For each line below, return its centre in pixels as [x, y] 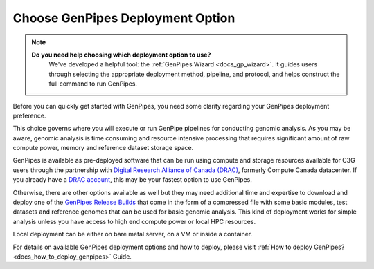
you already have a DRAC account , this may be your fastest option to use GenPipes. [132, 180]
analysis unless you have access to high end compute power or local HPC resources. [134, 221]
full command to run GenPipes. [93, 84]
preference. [29, 115]
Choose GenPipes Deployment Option [124, 18]
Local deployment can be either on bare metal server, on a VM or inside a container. [133, 234]
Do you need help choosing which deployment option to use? [121, 55]
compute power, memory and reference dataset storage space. [103, 148]
